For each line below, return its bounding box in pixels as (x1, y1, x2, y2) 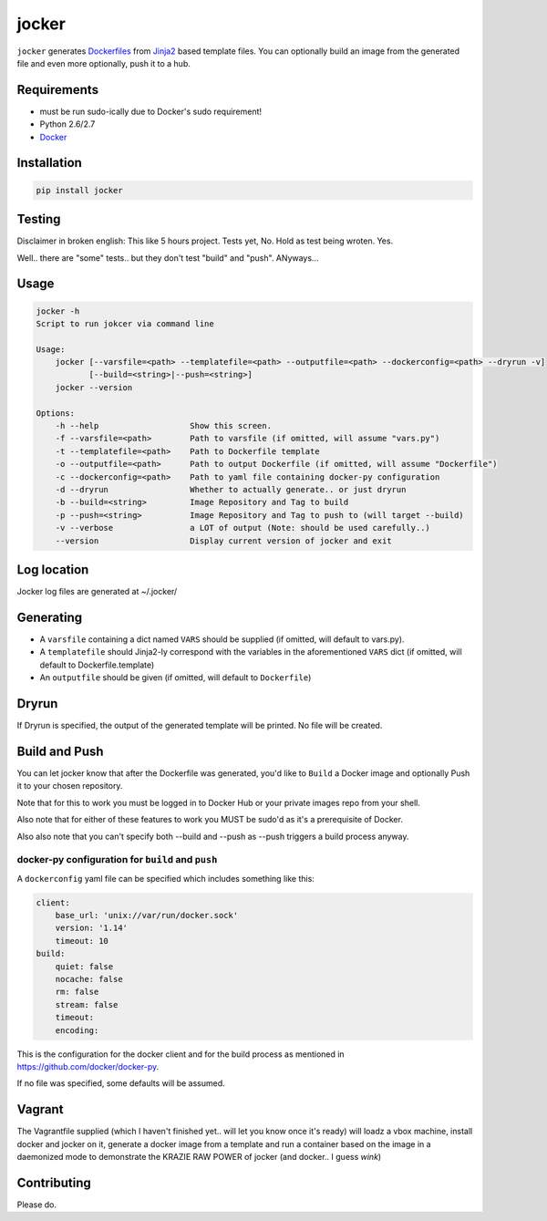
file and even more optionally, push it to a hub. (16, 57, 191, 68)
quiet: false (55, 961, 114, 971)
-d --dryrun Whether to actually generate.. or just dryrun (55, 484, 407, 494)
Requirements (16, 82, 99, 98)
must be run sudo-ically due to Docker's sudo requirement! (39, 106, 263, 117)
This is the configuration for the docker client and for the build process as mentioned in (16, 1049, 346, 1060)
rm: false (55, 987, 99, 998)
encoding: (55, 1025, 99, 1035)
